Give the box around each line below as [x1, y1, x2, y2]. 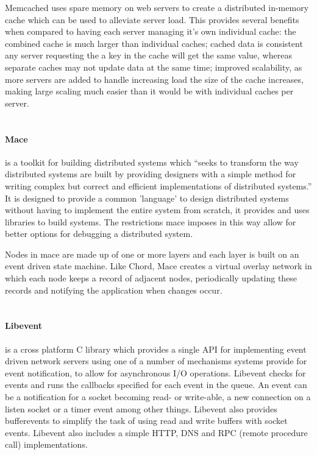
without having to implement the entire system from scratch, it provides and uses [5, 203, 310, 216]
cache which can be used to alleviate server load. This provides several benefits [5, 13, 299, 26]
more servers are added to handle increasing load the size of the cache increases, [5, 72, 304, 85]
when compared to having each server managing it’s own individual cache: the [5, 25, 296, 38]
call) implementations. [5, 438, 88, 451]
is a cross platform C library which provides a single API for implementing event [5, 342, 307, 355]
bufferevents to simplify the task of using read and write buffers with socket [5, 414, 288, 427]
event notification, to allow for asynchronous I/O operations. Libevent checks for [5, 366, 306, 379]
